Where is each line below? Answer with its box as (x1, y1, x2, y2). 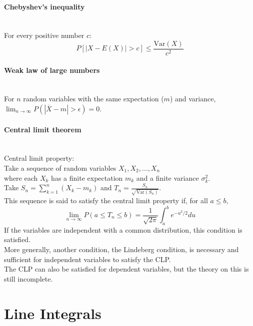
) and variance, (169, 93, 216, 104)
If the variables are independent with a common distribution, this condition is (4, 224, 242, 235)
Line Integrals (4, 303, 101, 323)
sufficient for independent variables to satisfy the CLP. (4, 254, 171, 264)
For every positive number (4, 30, 84, 40)
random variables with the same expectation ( (23, 93, 164, 104)
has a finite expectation (51, 172, 123, 183)
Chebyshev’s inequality (4, 1, 85, 11)
